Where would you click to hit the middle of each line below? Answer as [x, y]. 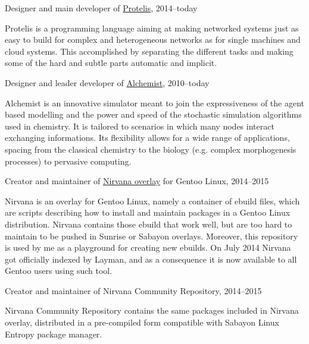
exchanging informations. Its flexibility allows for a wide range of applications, [147, 138]
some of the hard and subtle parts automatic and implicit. [111, 63]
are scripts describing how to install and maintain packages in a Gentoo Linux [148, 212]
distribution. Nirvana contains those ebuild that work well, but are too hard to [149, 224]
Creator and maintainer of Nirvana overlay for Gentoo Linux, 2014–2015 [137, 181]
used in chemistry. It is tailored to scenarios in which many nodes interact [140, 126]
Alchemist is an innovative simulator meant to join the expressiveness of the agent [155, 102]
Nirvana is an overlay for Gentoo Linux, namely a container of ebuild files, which [152, 201]
